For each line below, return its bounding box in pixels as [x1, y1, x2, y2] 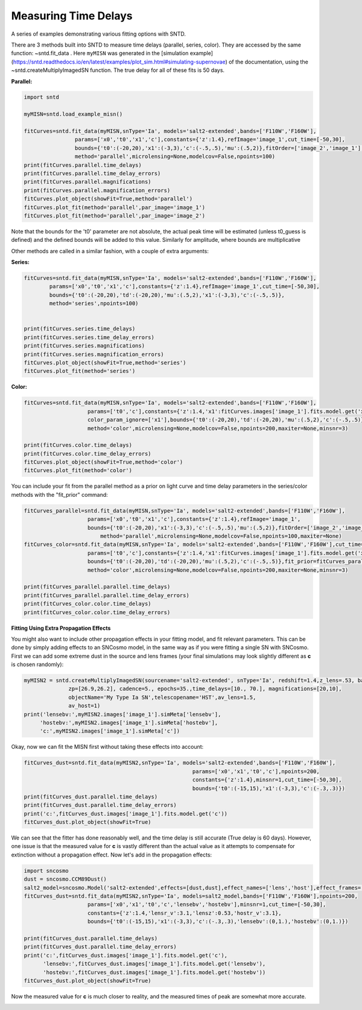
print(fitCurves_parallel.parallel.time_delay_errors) [24, 592, 189, 598]
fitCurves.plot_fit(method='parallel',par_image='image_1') [24, 204, 206, 211]
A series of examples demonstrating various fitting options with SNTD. [11, 30, 186, 37]
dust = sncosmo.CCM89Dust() [24, 876, 107, 882]
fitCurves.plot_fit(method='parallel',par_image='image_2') [24, 212, 206, 219]
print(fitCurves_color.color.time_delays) [24, 600, 151, 607]
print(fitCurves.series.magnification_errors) [24, 351, 164, 358]
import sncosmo [24, 867, 69, 874]
